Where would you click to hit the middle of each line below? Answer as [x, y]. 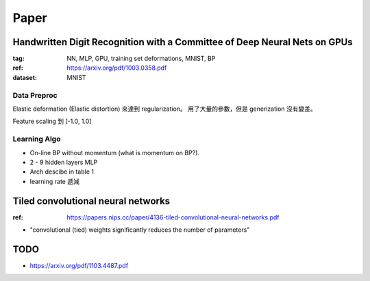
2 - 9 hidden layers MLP [64, 162]
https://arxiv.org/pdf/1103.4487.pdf [79, 265]
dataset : [25, 77]
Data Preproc [35, 95]
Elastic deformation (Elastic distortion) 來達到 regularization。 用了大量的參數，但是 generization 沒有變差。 [164, 109]
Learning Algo [37, 139]
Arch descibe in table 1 [62, 172]
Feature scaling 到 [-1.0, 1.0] [52, 121]
